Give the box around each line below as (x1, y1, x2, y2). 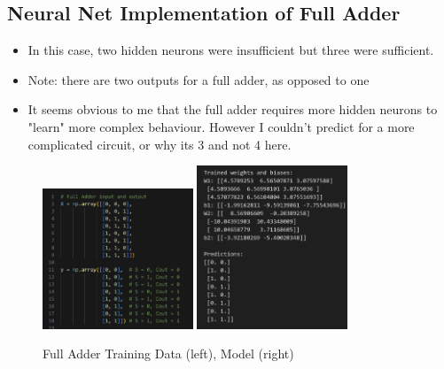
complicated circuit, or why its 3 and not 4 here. (27, 135, 292, 153)
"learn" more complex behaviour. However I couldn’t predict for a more (27, 117, 415, 135)
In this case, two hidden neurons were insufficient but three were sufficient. (27, 41, 434, 59)
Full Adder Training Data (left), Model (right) (43, 344, 294, 363)
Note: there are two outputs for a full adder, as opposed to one (27, 70, 370, 88)
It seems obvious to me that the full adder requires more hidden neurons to (27, 100, 438, 119)
